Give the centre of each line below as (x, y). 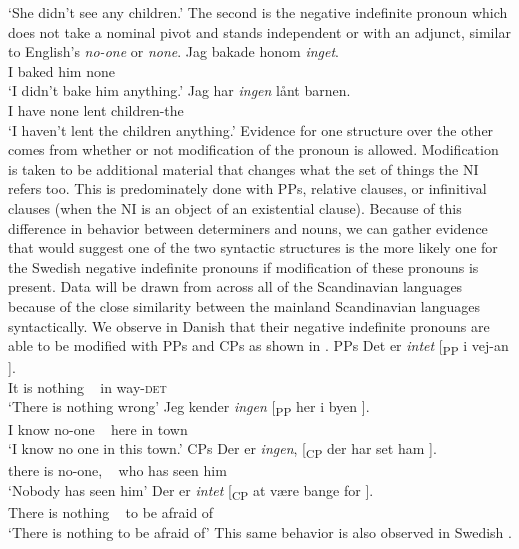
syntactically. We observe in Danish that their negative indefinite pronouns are (249, 325)
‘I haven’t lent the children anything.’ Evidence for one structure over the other (251, 129)
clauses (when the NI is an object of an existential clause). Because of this (235, 207)
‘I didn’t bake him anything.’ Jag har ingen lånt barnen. (179, 90)
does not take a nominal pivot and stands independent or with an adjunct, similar (259, 31)
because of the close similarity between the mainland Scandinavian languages (244, 305)
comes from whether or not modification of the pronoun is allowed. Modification (253, 149)
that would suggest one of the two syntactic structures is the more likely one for (253, 247)
